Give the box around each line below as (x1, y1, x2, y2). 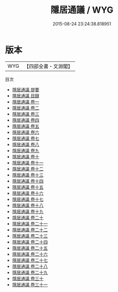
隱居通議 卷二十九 (12, 269, 48, 275)
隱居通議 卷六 (12, 129, 39, 135)
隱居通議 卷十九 (12, 208, 44, 214)
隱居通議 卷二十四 (12, 239, 48, 245)
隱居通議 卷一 (12, 98, 39, 105)
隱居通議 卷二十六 (12, 251, 48, 257)
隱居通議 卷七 (12, 135, 39, 141)
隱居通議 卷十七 (12, 196, 44, 202)
